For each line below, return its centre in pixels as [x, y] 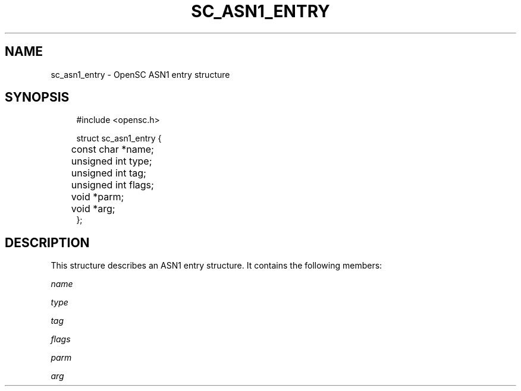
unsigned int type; [112, 161]
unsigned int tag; [109, 173]
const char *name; [112, 149]
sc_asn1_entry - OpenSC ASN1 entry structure [140, 74]
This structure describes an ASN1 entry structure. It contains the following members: [216, 266]
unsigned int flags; [112, 185]
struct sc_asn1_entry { [119, 138]
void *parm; [98, 197]
